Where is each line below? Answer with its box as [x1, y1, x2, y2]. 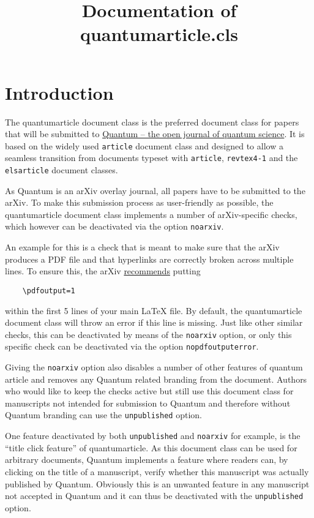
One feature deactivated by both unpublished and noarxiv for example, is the [5, 429, 301, 442]
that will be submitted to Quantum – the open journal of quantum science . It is [5, 127, 305, 140]
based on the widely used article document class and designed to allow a [5, 139, 283, 152]
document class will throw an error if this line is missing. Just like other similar [5, 316, 303, 329]
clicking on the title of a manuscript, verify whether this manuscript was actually [5, 465, 309, 478]
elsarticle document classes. [5, 163, 118, 176]
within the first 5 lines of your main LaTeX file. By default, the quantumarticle [5, 304, 302, 317]
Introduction [5, 80, 114, 105]
